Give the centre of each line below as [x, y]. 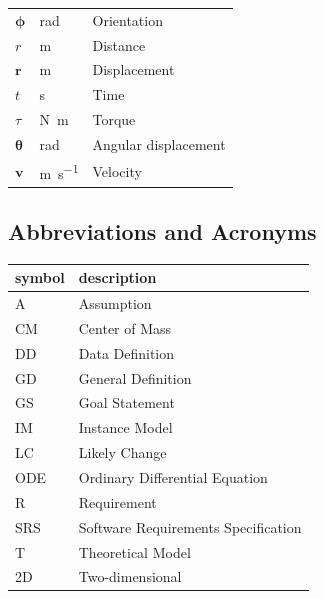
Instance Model [125, 427]
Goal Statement [126, 402]
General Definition [135, 377]
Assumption [115, 303]
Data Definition [126, 352]
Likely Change [122, 452]
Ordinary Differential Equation [173, 477]
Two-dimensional [130, 576]
